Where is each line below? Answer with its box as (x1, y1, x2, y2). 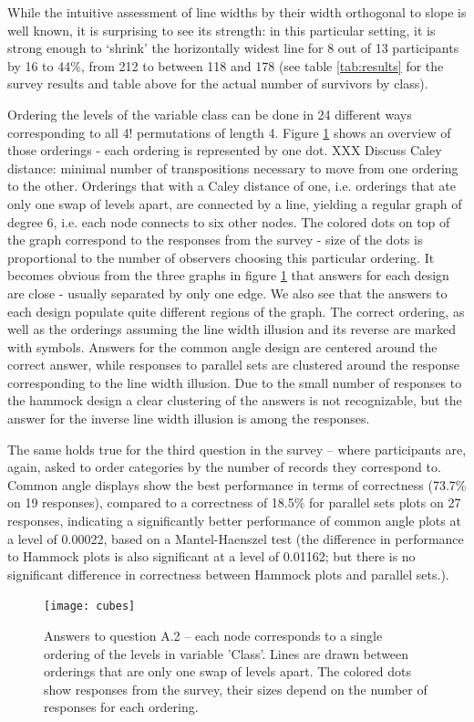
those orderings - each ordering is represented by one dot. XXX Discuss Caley (7, 141, 442, 160)
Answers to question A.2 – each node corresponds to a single (44, 626, 383, 645)
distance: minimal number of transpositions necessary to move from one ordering (7, 158, 459, 177)
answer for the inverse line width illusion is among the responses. (7, 409, 370, 428)
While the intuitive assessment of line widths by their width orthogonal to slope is (7, 3, 467, 21)
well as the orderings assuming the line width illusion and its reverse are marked (7, 319, 456, 339)
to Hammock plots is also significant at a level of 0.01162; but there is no (7, 547, 416, 566)
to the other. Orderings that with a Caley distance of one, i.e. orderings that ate (7, 176, 456, 195)
